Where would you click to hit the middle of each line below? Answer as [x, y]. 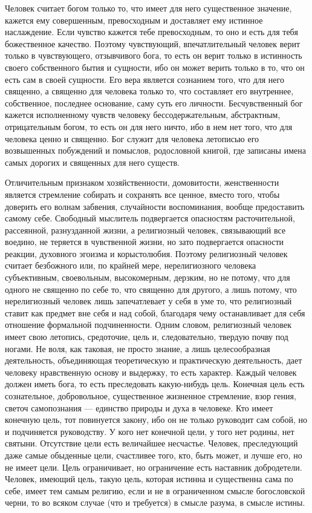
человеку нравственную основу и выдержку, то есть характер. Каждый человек [151, 372]
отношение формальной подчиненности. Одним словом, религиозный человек [148, 325]
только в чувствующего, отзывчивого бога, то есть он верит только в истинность [154, 55]
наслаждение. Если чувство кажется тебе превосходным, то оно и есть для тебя [151, 32]
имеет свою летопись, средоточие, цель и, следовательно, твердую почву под [147, 337]
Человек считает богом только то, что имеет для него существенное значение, [148, 8]
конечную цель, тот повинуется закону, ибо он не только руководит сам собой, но [156, 420]
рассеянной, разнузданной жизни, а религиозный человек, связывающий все [145, 230]
